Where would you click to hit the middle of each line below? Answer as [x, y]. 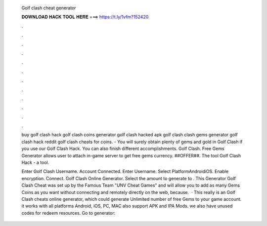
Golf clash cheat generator [49, 8]
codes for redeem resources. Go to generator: [68, 213]
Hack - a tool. [35, 162]
